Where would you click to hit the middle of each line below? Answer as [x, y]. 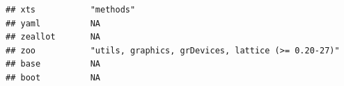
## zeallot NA [53, 37]
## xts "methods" [71, 10]
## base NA [53, 64]
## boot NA [53, 77]
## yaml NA [53, 23]
